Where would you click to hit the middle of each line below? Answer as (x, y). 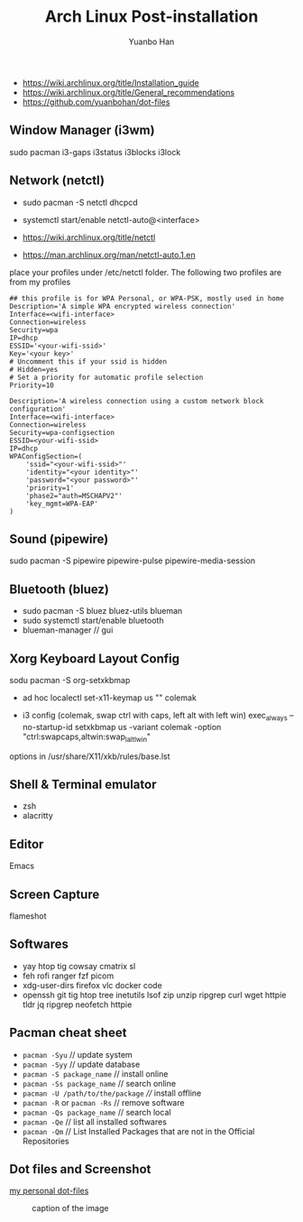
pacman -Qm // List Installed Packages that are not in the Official (138, 1131)
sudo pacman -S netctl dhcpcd (80, 202)
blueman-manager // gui (68, 630)
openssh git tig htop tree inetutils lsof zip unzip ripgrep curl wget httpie (154, 995)
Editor (27, 844)
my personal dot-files (49, 1191)
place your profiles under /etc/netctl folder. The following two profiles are (146, 272)
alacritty (38, 816)
